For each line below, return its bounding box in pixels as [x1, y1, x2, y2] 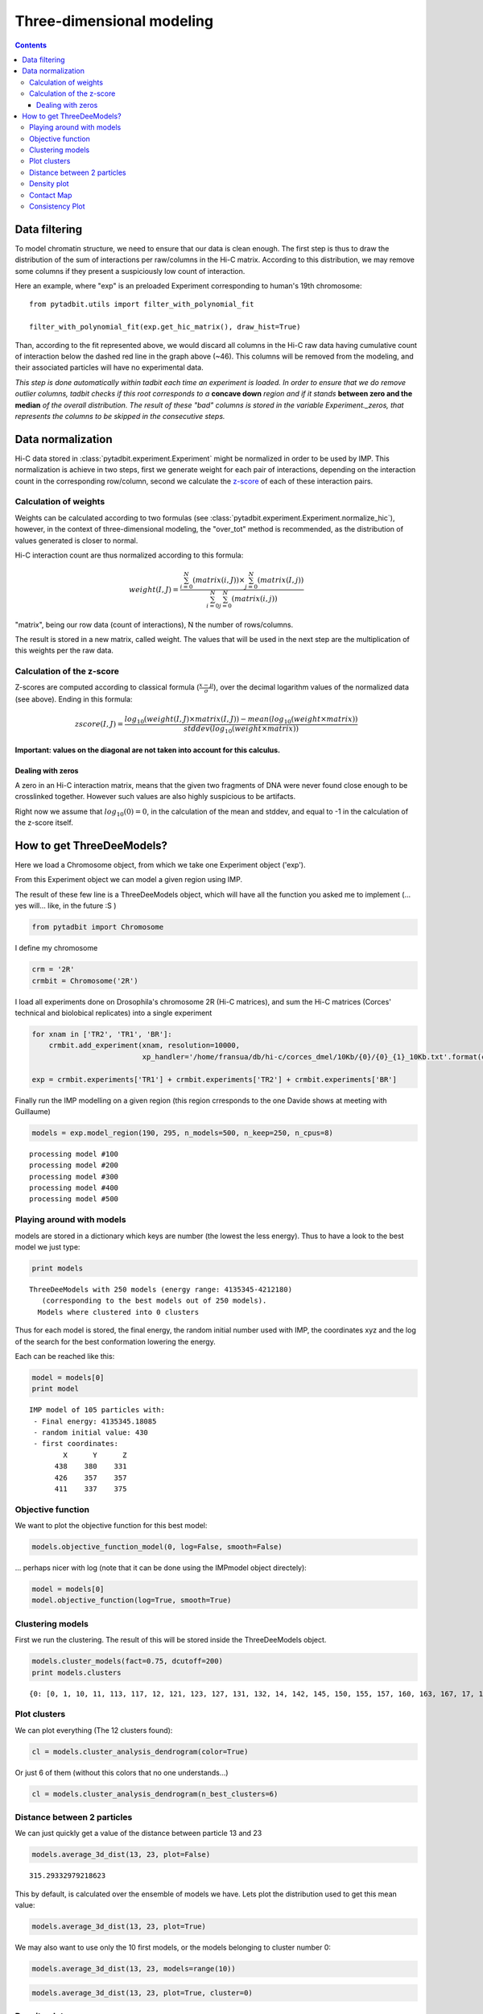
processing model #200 [29, 1161, 119, 1170]
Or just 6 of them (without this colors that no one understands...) [14, 1767, 229, 1777]
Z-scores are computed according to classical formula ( [14, 682, 200, 692]
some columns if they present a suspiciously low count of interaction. [14, 266, 246, 276]
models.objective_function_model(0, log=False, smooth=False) [31, 1543, 283, 1552]
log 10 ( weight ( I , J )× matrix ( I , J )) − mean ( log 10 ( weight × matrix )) [124, 715, 358, 726]
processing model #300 [29, 1172, 119, 1181]
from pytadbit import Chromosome [31, 922, 164, 932]
